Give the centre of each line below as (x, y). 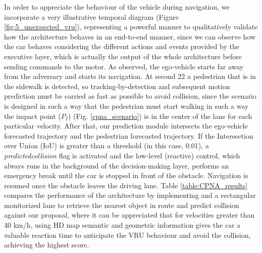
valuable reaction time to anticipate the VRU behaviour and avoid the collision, (127, 235)
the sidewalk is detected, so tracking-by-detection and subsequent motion (117, 86)
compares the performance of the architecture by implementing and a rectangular (130, 195)
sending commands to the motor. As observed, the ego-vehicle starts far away (124, 66)
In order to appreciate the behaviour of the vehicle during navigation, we (117, 7)
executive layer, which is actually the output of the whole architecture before (123, 56)
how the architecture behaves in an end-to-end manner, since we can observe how (130, 36)
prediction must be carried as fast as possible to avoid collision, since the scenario (130, 96)
